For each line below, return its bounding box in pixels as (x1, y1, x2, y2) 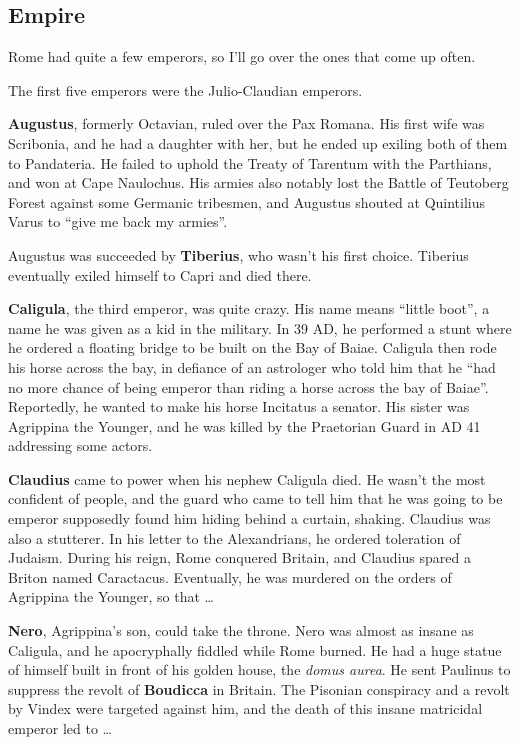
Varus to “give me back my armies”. (8, 211, 228, 232)
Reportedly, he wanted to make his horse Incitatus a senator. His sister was (8, 396, 470, 417)
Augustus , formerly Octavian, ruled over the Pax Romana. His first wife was (8, 113, 485, 134)
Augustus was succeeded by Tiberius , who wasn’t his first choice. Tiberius (8, 244, 469, 265)
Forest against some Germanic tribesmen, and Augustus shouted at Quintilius (8, 191, 486, 212)
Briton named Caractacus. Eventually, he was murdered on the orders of (8, 566, 452, 587)
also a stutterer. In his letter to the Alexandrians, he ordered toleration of (8, 527, 461, 548)
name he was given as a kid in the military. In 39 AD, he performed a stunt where (8, 317, 512, 338)
